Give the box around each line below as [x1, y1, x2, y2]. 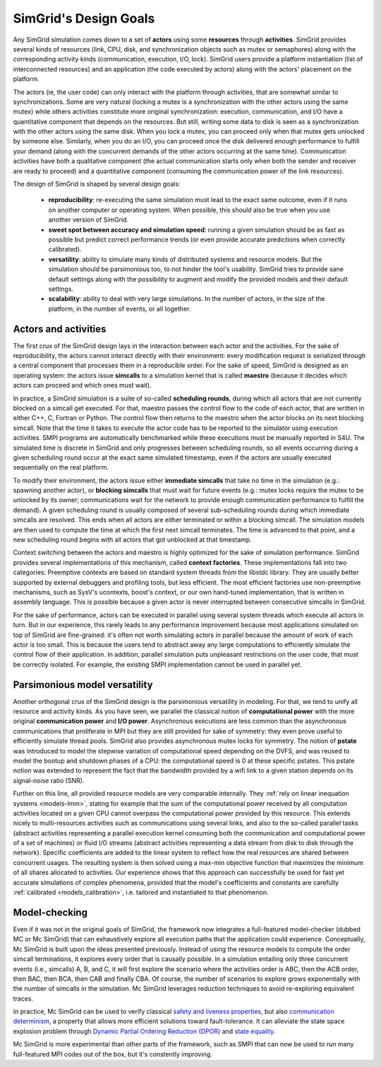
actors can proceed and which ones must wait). [13, 381, 152, 390]
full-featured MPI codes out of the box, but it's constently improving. [13, 1049, 213, 1059]
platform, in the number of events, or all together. [48, 304, 191, 313]
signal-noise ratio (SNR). [13, 776, 85, 785]
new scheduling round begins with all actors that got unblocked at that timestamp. [13, 535, 252, 544]
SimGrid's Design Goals [13, 11, 155, 26]
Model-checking [13, 906, 88, 918]
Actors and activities [13, 323, 107, 335]
